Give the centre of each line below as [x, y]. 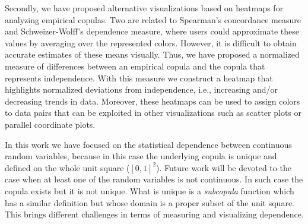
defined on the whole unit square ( [67, 167]
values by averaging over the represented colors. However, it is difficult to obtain [151, 42]
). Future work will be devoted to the [224, 167]
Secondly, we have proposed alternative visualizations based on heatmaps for [144, 8]
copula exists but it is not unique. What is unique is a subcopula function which [150, 190]
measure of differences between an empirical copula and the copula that [135, 66]
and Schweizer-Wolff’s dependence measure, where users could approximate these [152, 31]
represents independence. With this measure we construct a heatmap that [139, 78]
